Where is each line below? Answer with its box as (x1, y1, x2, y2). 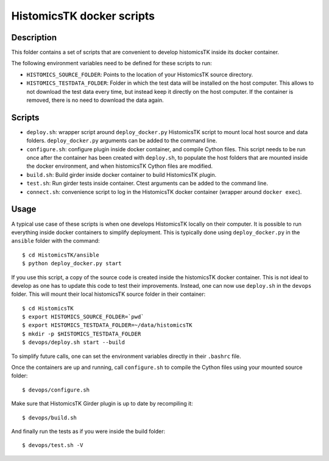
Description (11, 32, 57, 43)
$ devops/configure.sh (22, 386, 90, 393)
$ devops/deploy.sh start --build (22, 339, 125, 346)
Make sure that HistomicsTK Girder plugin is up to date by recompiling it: (11, 400, 193, 407)
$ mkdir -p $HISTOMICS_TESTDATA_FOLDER (22, 330, 141, 337)
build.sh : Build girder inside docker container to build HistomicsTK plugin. (26, 171, 216, 178)
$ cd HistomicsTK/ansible (22, 251, 100, 259)
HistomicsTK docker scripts (11, 9, 155, 23)
